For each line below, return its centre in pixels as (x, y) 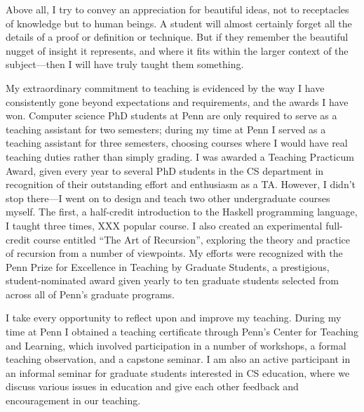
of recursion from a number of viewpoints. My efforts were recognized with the (174, 253)
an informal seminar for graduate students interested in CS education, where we (178, 372)
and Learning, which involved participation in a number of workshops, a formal (176, 345)
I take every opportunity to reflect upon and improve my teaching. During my (174, 318)
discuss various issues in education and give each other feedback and (152, 386)
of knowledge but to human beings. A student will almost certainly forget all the (179, 23)
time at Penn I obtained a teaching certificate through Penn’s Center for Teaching (182, 332)
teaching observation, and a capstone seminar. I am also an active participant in (178, 359)
